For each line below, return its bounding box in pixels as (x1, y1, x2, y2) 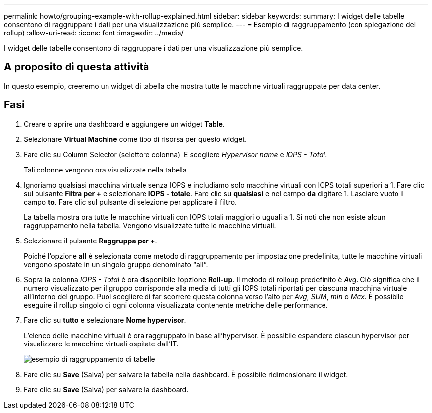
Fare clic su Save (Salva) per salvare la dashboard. (24, 385, 189, 394)
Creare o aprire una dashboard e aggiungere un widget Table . (24, 119, 225, 128)
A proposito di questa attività (4, 61, 149, 73)
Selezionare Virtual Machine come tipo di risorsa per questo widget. (24, 135, 247, 143)
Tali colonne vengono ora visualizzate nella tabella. (24, 165, 189, 174)
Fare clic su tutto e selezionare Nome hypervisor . (24, 315, 186, 324)
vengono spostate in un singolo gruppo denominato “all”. (24, 260, 208, 269)
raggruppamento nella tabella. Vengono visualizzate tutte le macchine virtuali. (24, 221, 276, 230)
